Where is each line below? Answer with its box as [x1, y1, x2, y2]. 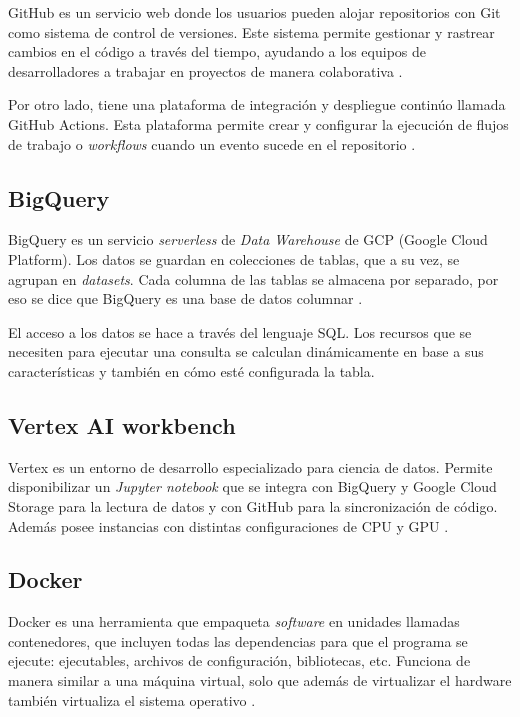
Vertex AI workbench [8, 409, 236, 440]
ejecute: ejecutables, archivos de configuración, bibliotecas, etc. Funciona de [8, 650, 471, 671]
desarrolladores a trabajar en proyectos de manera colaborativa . [8, 60, 403, 81]
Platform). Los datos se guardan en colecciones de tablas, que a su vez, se [8, 248, 460, 269]
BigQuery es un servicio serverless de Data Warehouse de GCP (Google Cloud [8, 229, 488, 250]
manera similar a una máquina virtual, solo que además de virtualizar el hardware [8, 670, 512, 691]
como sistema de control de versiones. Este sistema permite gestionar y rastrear [8, 21, 495, 42]
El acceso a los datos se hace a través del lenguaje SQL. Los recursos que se [8, 321, 472, 342]
